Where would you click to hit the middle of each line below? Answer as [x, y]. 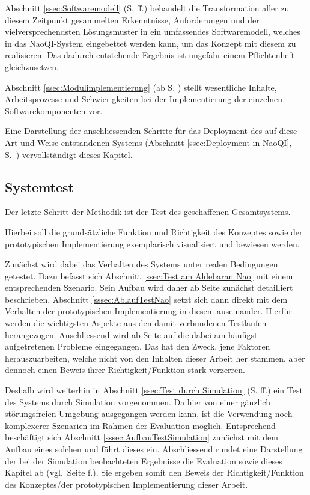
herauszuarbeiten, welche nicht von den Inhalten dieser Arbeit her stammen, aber [155, 358]
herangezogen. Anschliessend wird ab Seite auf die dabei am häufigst [131, 334]
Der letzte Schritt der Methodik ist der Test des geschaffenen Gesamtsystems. [148, 212]
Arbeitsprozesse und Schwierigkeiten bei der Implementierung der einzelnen [144, 99]
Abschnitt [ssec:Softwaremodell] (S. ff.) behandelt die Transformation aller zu [147, 8]
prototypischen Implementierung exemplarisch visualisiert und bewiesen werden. [152, 244]
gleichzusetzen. [32, 66]
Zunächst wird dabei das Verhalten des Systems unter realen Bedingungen [141, 264]
